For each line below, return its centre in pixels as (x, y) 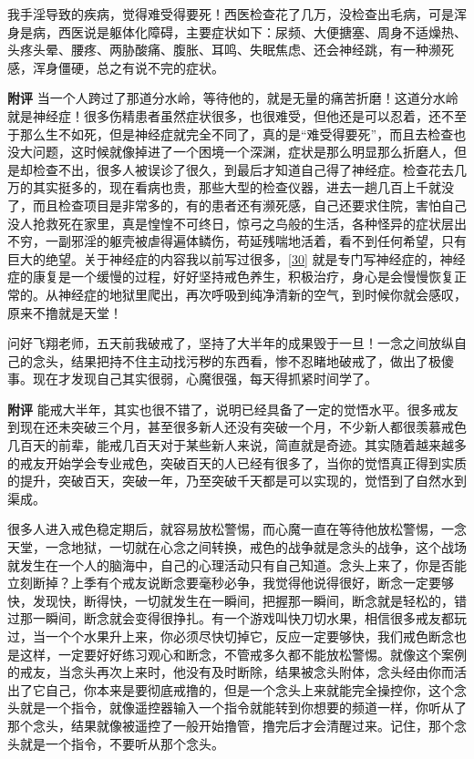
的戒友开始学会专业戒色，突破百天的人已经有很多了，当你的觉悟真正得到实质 (237, 462)
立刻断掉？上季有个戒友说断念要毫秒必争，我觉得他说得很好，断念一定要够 (231, 583)
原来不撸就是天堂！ (65, 312)
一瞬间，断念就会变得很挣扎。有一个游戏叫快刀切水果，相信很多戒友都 (243, 618)
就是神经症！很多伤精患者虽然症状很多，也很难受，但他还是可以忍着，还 (224, 115)
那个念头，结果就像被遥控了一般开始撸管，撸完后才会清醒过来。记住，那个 (231, 725)
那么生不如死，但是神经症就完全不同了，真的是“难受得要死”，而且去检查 (237, 133)
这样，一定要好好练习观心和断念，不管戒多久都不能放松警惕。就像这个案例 (243, 654)
